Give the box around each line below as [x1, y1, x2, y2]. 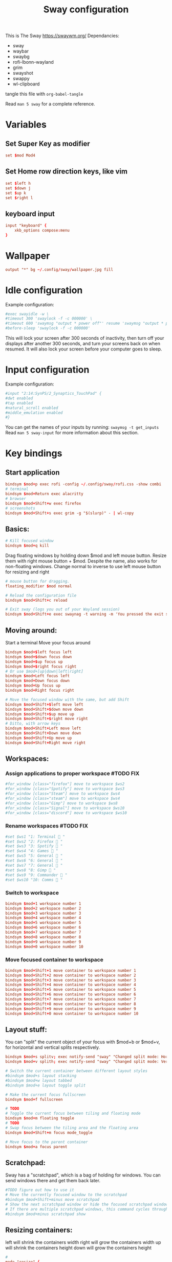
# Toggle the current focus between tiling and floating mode [5, 1111, 141, 1116]
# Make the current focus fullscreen [5, 1092, 86, 1097]
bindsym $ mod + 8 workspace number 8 [5, 934, 81, 940]
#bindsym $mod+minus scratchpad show [5, 1211, 86, 1217]
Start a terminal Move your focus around [5, 640, 91, 645]
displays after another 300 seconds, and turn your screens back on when [5, 341, 160, 347]
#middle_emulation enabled [5, 410, 63, 415]
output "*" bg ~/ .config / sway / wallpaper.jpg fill [5, 267, 114, 272]
